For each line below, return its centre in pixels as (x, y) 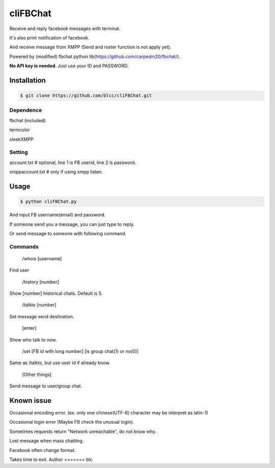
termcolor (20, 130)
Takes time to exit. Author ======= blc (51, 460)
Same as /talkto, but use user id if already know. (60, 363)
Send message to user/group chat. (46, 386)
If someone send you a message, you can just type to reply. (72, 224)
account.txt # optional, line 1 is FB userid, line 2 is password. (73, 162)
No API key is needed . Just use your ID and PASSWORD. (69, 66)
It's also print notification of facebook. (49, 38)
